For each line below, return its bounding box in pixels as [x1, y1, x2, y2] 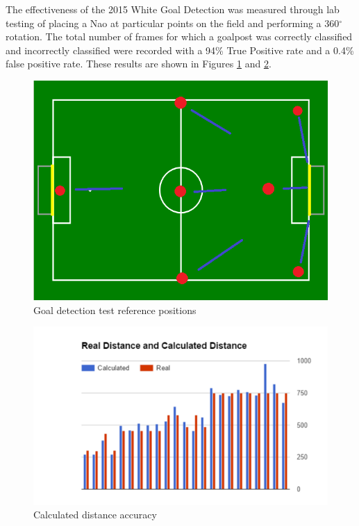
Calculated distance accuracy [33, 507, 157, 522]
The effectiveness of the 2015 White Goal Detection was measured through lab [6, 2, 340, 16]
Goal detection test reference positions [33, 302, 197, 317]
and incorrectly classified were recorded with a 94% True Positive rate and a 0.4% [6, 42, 354, 57]
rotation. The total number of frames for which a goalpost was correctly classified [6, 29, 353, 44]
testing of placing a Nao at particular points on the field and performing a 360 [6, 15, 340, 30]
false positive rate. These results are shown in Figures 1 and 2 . [6, 56, 272, 71]
